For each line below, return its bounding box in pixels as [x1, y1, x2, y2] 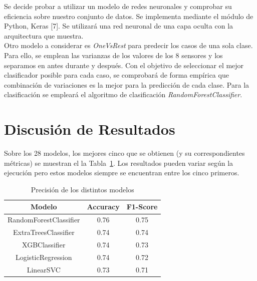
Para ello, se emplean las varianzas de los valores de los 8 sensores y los [4, 50, 223, 60]
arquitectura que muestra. [4, 30, 84, 41]
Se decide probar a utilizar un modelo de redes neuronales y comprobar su [4, 1, 232, 11]
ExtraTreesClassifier [13, 227, 75, 237]
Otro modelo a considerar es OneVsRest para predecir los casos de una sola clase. [4, 40, 253, 51]
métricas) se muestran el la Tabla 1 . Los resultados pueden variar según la [4, 157, 233, 168]
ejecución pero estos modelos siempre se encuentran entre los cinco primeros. [4, 167, 239, 178]
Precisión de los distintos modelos [31, 184, 134, 194]
